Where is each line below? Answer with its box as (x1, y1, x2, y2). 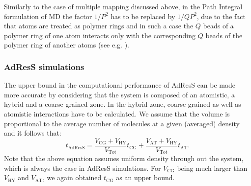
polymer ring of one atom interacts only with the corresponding (4, 30, 196, 40)
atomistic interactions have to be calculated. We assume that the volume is (4, 108, 230, 118)
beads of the (205, 30, 243, 40)
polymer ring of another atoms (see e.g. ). (4, 40, 129, 50)
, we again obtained (42, 172, 102, 183)
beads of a (203, 21, 234, 31)
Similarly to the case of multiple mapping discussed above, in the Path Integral (4, 1, 243, 11)
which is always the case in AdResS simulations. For (4, 163, 161, 173)
